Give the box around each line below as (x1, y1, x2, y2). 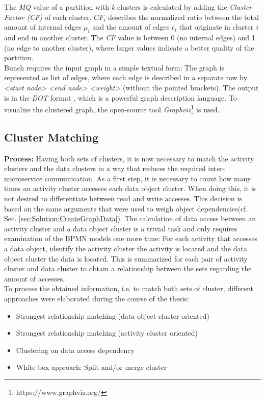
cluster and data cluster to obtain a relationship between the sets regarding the (4, 263, 252, 274)
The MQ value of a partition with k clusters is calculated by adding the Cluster (4, 2, 252, 12)
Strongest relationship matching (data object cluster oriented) (16, 310, 209, 321)
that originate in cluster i (179, 21, 258, 32)
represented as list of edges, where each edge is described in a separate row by (4, 72, 248, 83)
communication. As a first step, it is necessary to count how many (44, 173, 251, 183)
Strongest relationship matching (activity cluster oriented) (16, 327, 198, 338)
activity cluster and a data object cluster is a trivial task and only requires (4, 223, 237, 233)
